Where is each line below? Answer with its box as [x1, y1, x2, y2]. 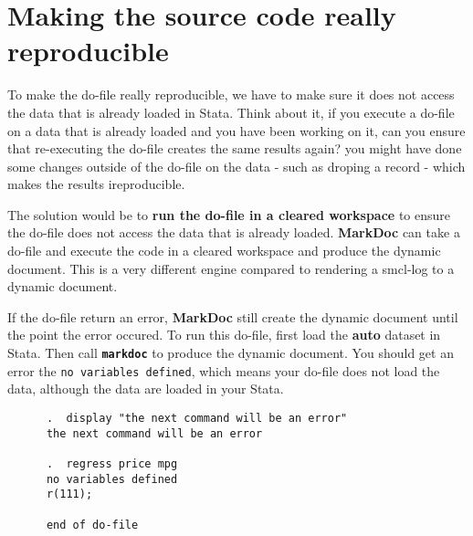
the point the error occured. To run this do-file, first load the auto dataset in [7, 325, 441, 344]
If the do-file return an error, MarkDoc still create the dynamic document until [7, 307, 458, 326]
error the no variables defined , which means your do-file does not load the [7, 361, 440, 380]
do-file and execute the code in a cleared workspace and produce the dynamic [7, 241, 441, 260]
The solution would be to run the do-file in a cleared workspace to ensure [7, 205, 451, 224]
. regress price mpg [46, 457, 178, 470]
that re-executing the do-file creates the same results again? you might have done [7, 139, 462, 158]
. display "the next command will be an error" [46, 411, 348, 425]
